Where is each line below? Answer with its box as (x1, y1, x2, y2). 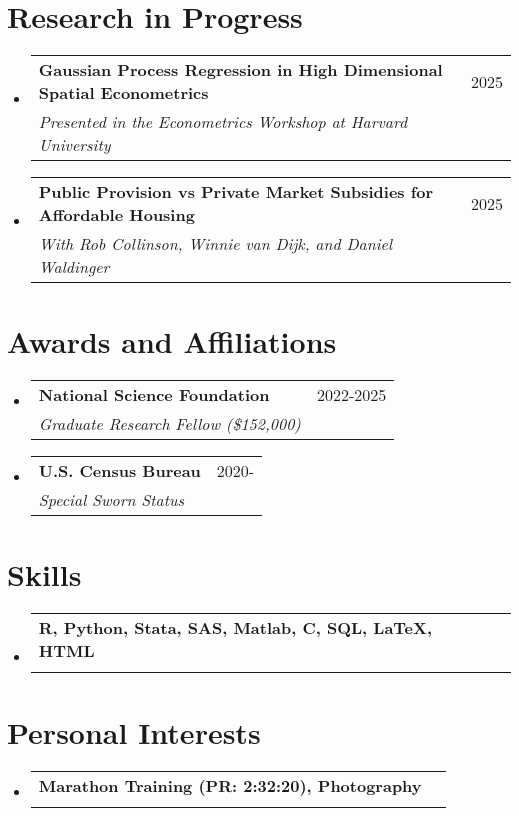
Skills (7, 554, 82, 595)
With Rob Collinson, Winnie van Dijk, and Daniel (38, 232, 393, 256)
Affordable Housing (38, 203, 195, 227)
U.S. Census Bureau (38, 459, 201, 483)
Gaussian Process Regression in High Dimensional (38, 58, 443, 82)
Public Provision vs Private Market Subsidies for (38, 180, 434, 204)
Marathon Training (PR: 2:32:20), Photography (38, 773, 422, 797)
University (38, 133, 111, 157)
